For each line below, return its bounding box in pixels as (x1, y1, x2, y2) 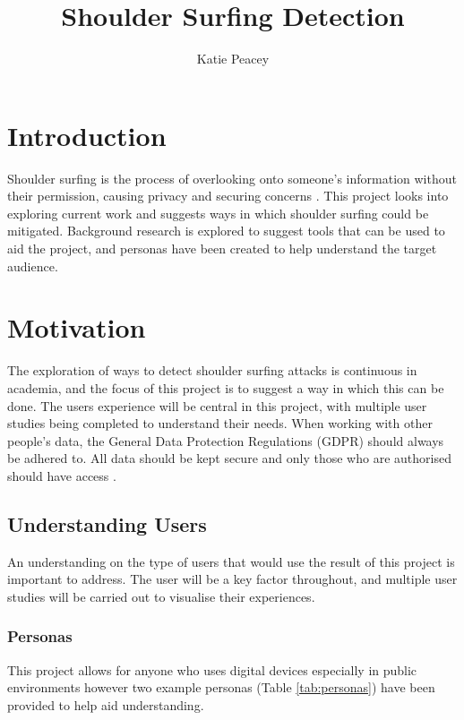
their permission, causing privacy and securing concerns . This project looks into (7, 186, 449, 205)
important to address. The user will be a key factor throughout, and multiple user (7, 570, 458, 588)
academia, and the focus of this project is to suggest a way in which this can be (7, 378, 444, 397)
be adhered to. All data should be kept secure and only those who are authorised (7, 449, 451, 467)
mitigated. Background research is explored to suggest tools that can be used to (7, 221, 445, 240)
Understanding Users (7, 510, 207, 537)
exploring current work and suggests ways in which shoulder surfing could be (7, 203, 429, 222)
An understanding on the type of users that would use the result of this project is (7, 552, 455, 570)
